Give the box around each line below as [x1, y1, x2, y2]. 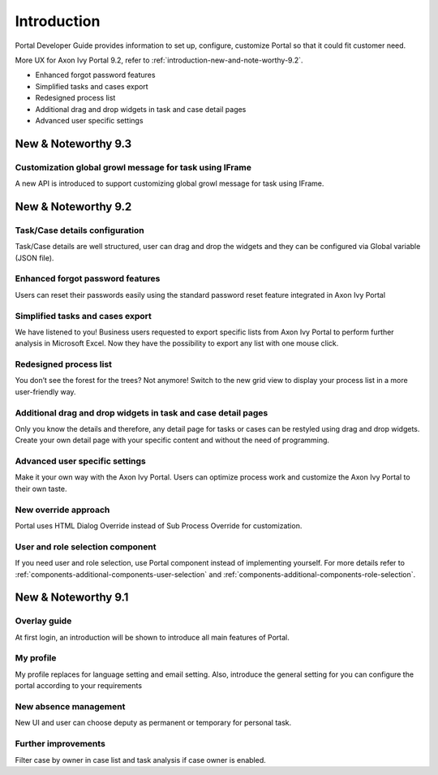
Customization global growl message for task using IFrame [15, 161, 251, 173]
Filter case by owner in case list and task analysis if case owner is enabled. [15, 755, 267, 764]
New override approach [15, 504, 110, 515]
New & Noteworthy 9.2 [15, 200, 132, 213]
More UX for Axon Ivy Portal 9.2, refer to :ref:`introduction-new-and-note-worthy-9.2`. [15, 55, 303, 65]
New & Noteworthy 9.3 [15, 136, 132, 150]
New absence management [15, 700, 126, 712]
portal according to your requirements [15, 681, 142, 691]
